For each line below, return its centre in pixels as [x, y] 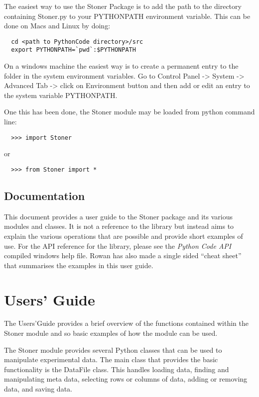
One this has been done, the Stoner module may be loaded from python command [129, 112]
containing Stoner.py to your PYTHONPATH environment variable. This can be [127, 16]
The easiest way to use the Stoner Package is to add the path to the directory [123, 6]
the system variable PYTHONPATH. [61, 95]
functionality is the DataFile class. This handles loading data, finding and [117, 369]
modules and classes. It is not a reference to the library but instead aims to [119, 226]
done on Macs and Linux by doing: [57, 26]
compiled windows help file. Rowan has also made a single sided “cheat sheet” [123, 255]
